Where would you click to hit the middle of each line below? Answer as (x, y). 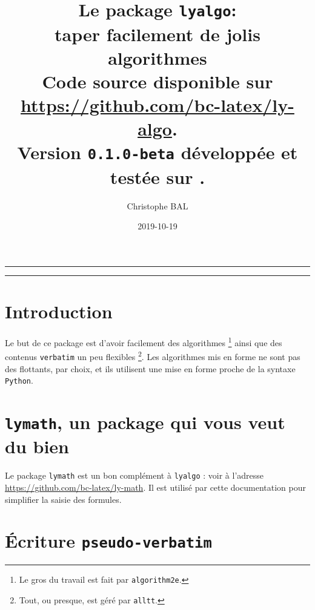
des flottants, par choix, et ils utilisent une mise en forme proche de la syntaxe (150, 368)
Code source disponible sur (157, 81)
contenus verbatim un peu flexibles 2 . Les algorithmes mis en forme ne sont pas (153, 356)
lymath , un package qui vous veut (145, 422)
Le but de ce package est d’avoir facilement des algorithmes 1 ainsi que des (144, 342)
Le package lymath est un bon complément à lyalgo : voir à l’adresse (134, 475)
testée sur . (157, 176)
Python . (19, 380)
